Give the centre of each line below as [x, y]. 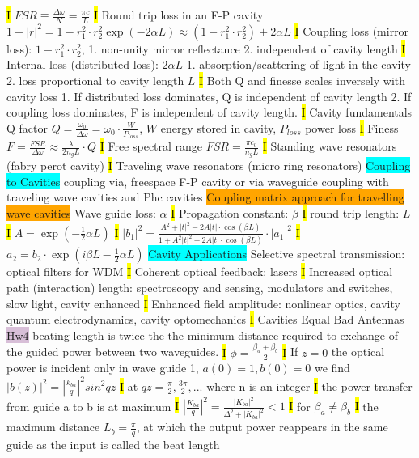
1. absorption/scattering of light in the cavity [298, 64]
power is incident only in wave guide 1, [103, 368]
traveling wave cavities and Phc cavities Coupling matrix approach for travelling [205, 197]
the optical [358, 352]
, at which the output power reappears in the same [262, 427]
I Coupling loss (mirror [352, 30]
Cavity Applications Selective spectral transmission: [277, 254]
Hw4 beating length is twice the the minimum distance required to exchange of [202, 335]
